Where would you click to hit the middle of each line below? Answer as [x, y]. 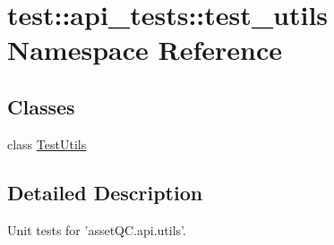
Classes [41, 106]
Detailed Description [105, 192]
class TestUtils [47, 144]
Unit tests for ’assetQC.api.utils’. [97, 229]
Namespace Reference [145, 50]
